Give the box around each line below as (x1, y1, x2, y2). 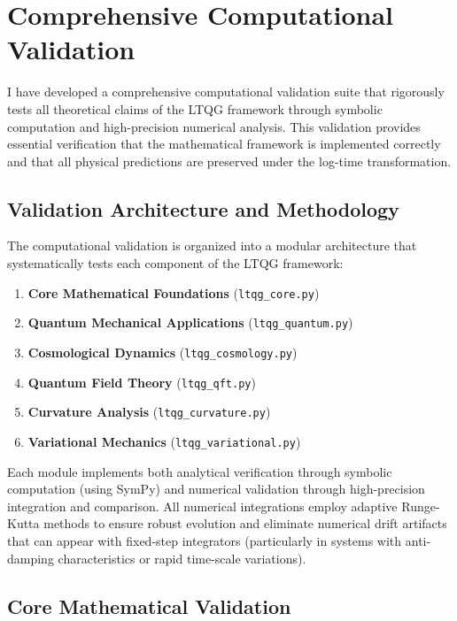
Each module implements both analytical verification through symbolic (7, 462, 392, 480)
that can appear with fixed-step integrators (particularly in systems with (7, 531, 402, 549)
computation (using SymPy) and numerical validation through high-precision (7, 479, 425, 498)
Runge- (401, 496, 440, 515)
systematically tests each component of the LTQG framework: (7, 254, 344, 272)
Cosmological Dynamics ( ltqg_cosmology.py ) (27, 342, 298, 361)
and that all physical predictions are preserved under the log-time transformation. (7, 151, 452, 170)
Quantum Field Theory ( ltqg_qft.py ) (27, 372, 256, 391)
